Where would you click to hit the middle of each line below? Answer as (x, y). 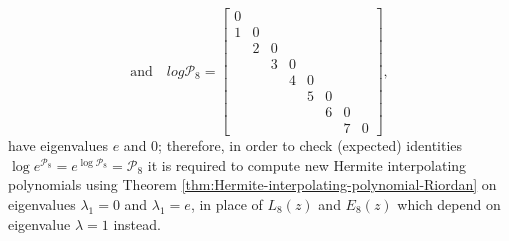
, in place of (226, 204)
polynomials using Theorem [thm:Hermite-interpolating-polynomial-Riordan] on (252, 184)
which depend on (449, 204)
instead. (137, 223)
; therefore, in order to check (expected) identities (310, 145)
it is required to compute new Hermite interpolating (307, 164)
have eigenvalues (58, 145)
